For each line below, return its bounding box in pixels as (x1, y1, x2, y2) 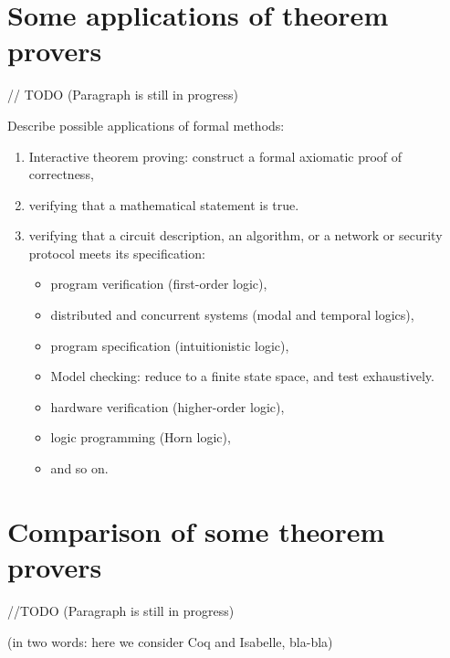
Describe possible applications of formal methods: (7, 115, 285, 134)
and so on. (50, 459, 109, 478)
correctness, (28, 164, 94, 184)
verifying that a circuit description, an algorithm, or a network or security (28, 226, 443, 245)
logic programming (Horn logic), (50, 428, 231, 447)
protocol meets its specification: (28, 243, 205, 262)
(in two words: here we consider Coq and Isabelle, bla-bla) (7, 631, 333, 651)
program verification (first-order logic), (50, 274, 267, 293)
